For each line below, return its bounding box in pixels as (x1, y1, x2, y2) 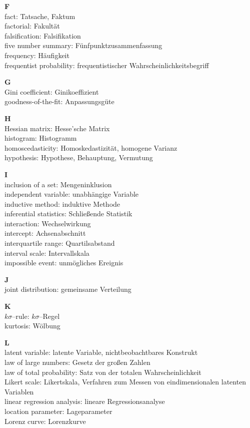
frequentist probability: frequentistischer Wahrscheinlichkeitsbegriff (4, 60, 209, 70)
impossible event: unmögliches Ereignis (4, 257, 123, 268)
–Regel (39, 310, 60, 321)
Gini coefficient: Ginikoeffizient (4, 86, 99, 97)
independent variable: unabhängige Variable (4, 189, 139, 199)
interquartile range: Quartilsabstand (4, 238, 115, 248)
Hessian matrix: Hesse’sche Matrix (4, 123, 110, 133)
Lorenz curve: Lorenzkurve (4, 415, 86, 426)
